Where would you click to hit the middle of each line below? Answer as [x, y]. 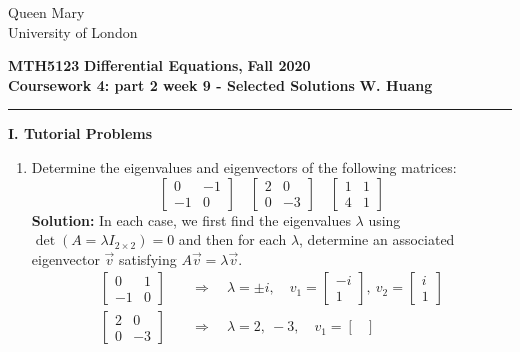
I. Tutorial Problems [80, 133]
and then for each [232, 239]
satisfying [147, 258]
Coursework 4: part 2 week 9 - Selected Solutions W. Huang [220, 84]
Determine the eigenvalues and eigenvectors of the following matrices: [244, 166]
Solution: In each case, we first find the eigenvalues [191, 219]
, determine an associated [377, 239]
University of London [73, 31]
